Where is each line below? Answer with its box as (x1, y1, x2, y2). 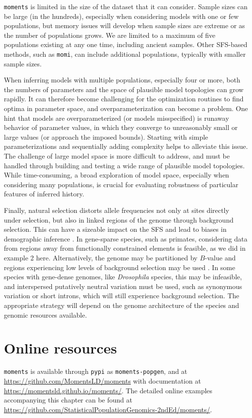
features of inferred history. (4, 189, 84, 199)
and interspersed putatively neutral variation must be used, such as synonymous (4, 281, 242, 291)
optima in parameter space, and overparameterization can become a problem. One (4, 103, 248, 113)
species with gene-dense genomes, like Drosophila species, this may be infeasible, (4, 272, 242, 282)
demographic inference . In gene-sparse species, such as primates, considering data (4, 233, 248, 243)
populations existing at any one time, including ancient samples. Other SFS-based (4, 39, 248, 49)
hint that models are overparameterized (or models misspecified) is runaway (4, 113, 229, 123)
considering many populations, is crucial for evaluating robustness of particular (4, 179, 238, 189)
